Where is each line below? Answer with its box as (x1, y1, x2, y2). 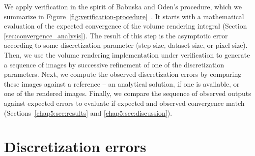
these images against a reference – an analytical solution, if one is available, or (4, 78, 240, 89)
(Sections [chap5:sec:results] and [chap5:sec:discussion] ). (4, 107, 172, 118)
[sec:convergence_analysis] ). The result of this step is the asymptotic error (4, 30, 228, 40)
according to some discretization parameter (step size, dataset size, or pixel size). (4, 40, 248, 50)
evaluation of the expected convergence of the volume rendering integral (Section (4, 21, 247, 31)
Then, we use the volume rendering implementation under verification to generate (4, 49, 250, 60)
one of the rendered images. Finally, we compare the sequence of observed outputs (4, 88, 251, 98)
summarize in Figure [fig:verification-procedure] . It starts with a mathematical (4, 11, 244, 21)
